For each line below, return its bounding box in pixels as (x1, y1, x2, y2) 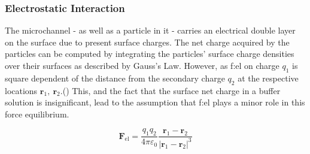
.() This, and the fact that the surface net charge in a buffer (60, 84, 281, 96)
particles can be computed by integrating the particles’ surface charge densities (5, 47, 294, 60)
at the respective (238, 71, 299, 84)
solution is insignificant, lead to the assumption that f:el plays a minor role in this (5, 96, 305, 108)
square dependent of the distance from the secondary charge (5, 71, 225, 84)
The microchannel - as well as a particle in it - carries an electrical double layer (5, 24, 296, 37)
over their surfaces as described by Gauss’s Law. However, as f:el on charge (5, 59, 279, 71)
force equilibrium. (5, 107, 69, 120)
